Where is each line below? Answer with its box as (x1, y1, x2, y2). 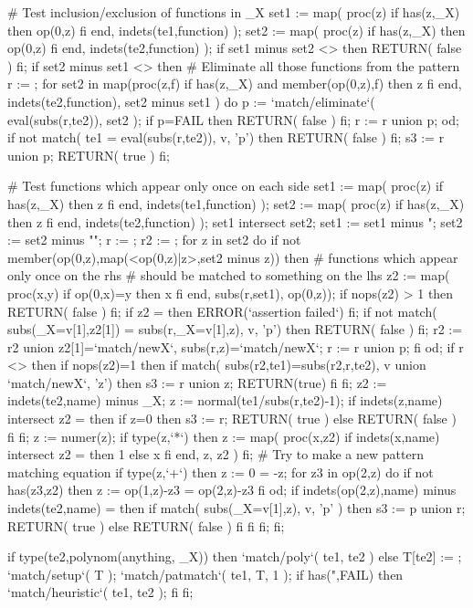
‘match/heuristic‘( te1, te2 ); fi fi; (7, 582, 194, 602)
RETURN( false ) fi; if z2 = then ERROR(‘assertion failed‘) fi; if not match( (7, 301, 437, 320)
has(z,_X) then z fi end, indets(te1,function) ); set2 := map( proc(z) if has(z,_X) (7, 194, 465, 213)
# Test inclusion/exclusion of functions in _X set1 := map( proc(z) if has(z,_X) (7, 3, 460, 21)
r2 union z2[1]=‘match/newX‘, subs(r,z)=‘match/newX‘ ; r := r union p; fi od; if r (7, 337, 464, 356)
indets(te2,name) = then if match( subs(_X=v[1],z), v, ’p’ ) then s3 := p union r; (7, 498, 466, 518)
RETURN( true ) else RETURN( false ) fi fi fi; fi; (7, 516, 285, 535)
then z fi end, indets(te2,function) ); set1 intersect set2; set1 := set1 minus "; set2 (7, 212, 463, 231)
